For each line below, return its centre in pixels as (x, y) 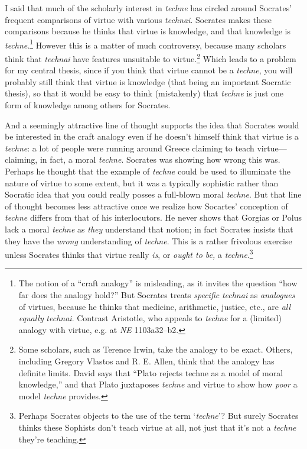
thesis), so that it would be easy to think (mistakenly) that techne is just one (144, 93)
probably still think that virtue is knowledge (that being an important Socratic (148, 81)
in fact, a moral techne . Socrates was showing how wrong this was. (160, 159)
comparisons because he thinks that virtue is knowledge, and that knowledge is (148, 31)
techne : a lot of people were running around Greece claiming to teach (130, 148)
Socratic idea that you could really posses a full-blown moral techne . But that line (153, 194)
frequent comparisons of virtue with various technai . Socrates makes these (138, 19)
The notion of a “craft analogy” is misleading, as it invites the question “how (158, 283)
